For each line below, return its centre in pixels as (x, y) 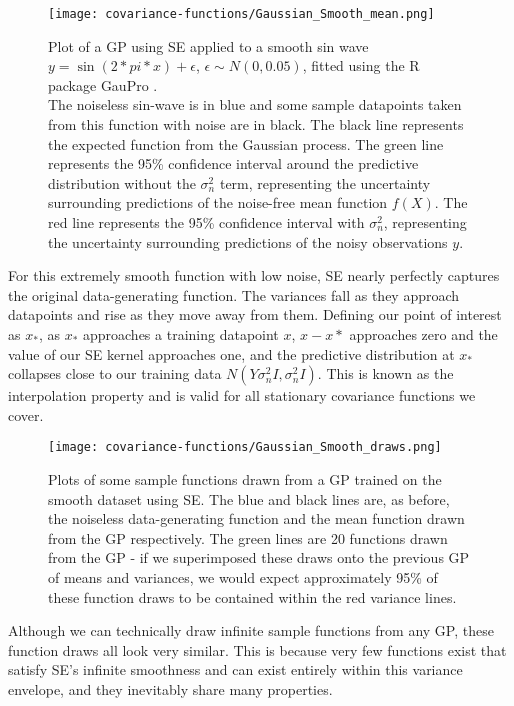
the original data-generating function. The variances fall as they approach (234, 294)
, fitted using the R (361, 65)
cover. (26, 414)
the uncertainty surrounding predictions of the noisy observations (248, 241)
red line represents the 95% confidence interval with (206, 222)
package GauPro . (103, 84)
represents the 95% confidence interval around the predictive (233, 163)
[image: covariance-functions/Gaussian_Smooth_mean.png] (241, 14)
